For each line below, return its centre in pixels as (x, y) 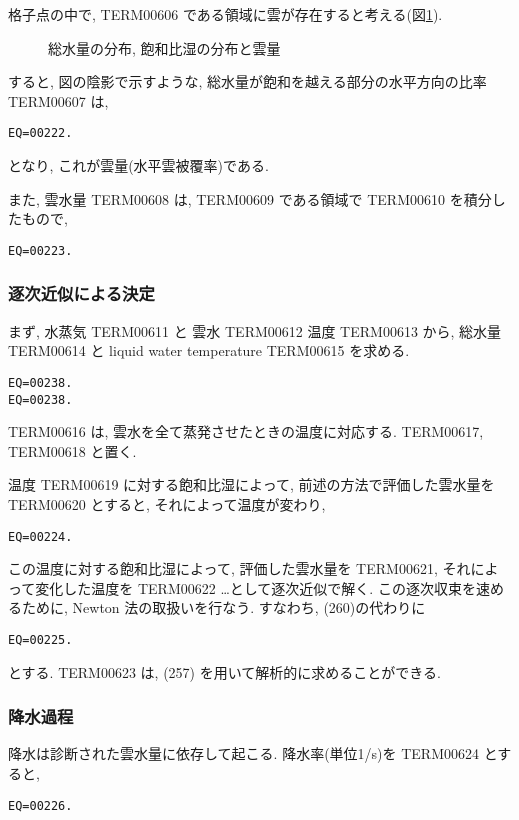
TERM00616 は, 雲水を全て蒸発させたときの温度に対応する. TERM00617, (246, 431)
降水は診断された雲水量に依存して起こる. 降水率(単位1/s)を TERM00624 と (253, 753)
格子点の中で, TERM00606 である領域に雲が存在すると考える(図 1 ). (225, 14)
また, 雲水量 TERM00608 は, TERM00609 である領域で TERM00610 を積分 (250, 198)
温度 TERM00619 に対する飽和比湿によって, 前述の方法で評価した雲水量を (251, 484)
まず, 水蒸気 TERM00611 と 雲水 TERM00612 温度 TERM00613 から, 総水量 (255, 330)
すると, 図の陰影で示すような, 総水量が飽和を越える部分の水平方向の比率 (247, 81)
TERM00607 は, (58, 100)
